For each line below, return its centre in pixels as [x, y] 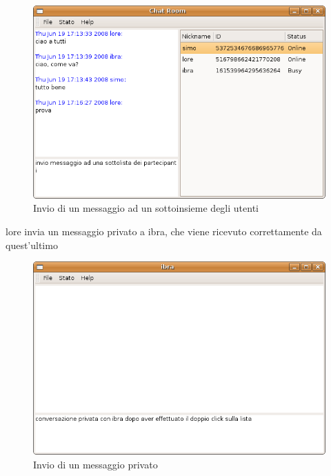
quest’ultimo [32, 245]
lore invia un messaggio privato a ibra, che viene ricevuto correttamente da [164, 231]
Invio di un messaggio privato [96, 464]
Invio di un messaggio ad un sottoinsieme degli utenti [146, 208]
